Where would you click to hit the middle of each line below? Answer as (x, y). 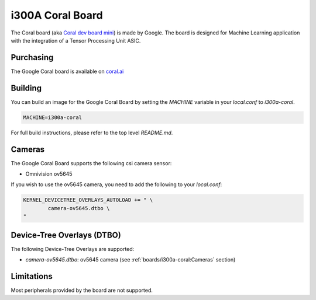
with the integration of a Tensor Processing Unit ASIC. (76, 40)
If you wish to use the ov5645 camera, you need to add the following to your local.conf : (116, 184)
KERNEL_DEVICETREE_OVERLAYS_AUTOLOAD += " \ (88, 200)
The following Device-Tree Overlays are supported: (73, 249)
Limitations (32, 276)
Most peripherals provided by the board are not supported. (82, 290)
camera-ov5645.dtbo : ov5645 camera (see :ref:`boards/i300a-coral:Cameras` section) (130, 260)
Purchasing (32, 57)
